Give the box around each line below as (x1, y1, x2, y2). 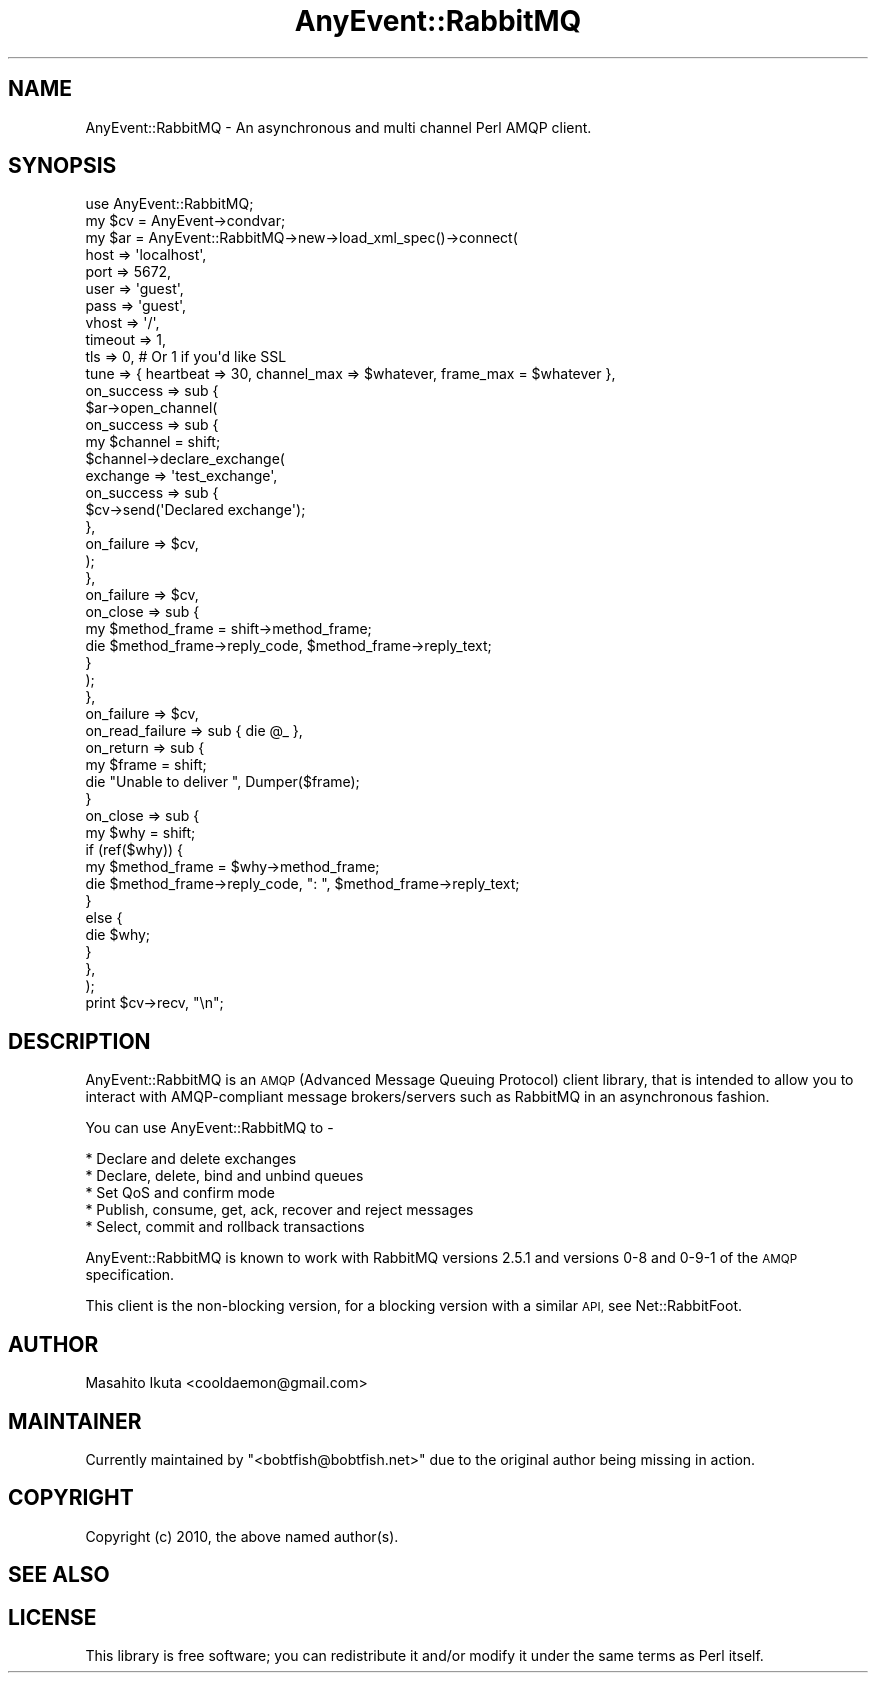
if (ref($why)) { (85, 841, 183, 859)
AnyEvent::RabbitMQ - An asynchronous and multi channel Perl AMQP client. (85, 118, 592, 136)
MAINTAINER (8, 1408, 142, 1434)
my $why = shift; (85, 824, 196, 842)
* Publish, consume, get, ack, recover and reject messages (85, 1201, 474, 1219)
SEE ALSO (8, 1562, 110, 1588)
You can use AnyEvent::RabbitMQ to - (85, 1119, 334, 1137)
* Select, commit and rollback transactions (85, 1218, 365, 1236)
